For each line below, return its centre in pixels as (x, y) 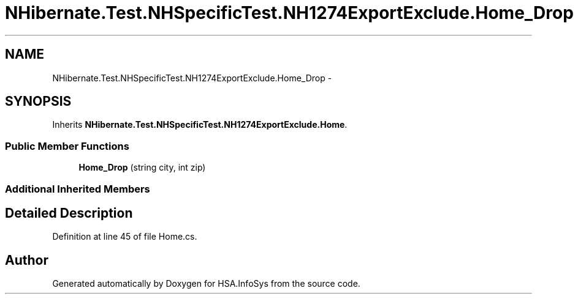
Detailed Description (69, 213)
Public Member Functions (67, 146)
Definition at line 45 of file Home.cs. (125, 237)
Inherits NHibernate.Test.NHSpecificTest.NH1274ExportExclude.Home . (200, 125)
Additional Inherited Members (78, 189)
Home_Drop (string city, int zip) (142, 168)
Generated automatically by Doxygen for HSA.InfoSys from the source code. (206, 284)
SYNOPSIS (38, 102)
